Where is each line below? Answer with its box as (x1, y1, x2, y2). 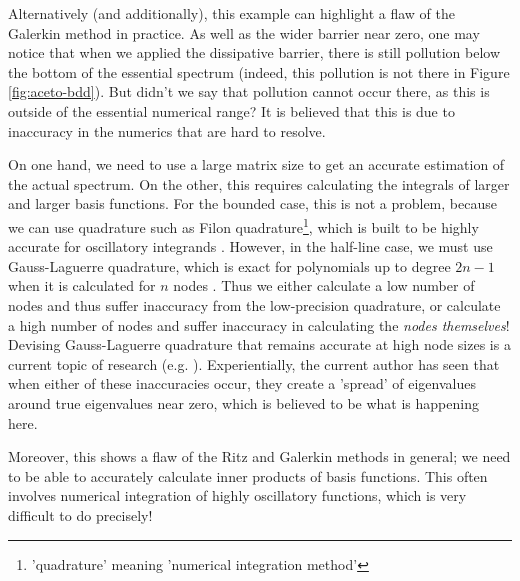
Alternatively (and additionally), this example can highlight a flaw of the (8, 3, 456, 23)
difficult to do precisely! (8, 504, 153, 525)
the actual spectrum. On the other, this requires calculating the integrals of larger (8, 173, 510, 194)
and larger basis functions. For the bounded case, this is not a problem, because (8, 193, 497, 214)
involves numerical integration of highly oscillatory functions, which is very (8, 485, 467, 506)
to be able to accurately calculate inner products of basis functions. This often (8, 465, 488, 486)
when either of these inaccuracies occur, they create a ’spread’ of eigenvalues (8, 373, 476, 394)
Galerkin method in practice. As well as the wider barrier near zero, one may (8, 22, 480, 43)
